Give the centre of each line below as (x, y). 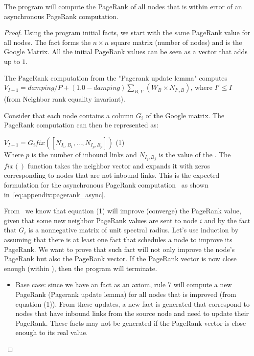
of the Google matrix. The (185, 115)
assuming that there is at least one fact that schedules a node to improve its (118, 239)
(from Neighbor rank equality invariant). (65, 98)
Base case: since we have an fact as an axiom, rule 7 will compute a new (124, 284)
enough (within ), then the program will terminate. (81, 268)
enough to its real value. (52, 332)
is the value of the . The (195, 154)
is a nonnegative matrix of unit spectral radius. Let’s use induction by (134, 230)
